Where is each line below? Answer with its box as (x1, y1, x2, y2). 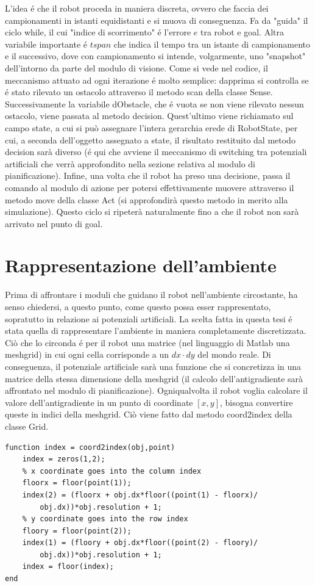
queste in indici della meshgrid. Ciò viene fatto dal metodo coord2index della (5, 408, 292, 421)
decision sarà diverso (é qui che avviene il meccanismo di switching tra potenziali (5, 145, 307, 158)
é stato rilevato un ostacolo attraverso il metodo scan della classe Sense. (5, 85, 273, 98)
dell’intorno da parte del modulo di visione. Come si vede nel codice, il (5, 61, 268, 74)
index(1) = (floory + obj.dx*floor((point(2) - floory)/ (22, 538, 258, 548)
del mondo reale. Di (197, 348, 271, 361)
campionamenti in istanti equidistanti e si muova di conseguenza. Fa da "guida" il (5, 13, 308, 26)
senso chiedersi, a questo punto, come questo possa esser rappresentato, (5, 300, 271, 313)
